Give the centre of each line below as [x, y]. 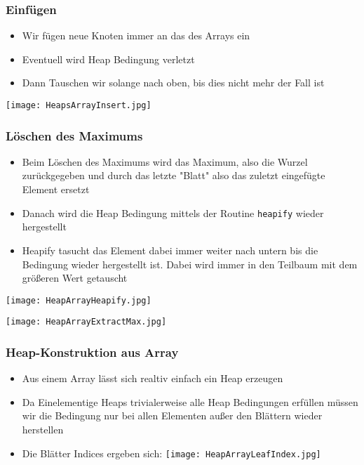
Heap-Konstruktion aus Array [92, 352]
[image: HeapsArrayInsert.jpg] [79, 105]
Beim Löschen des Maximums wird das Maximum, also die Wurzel [165, 161]
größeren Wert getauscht [75, 278]
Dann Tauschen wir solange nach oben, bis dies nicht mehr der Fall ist [173, 83]
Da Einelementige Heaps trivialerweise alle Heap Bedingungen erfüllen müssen [190, 401]
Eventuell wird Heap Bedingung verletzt [108, 59]
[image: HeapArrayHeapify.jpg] [79, 300]
